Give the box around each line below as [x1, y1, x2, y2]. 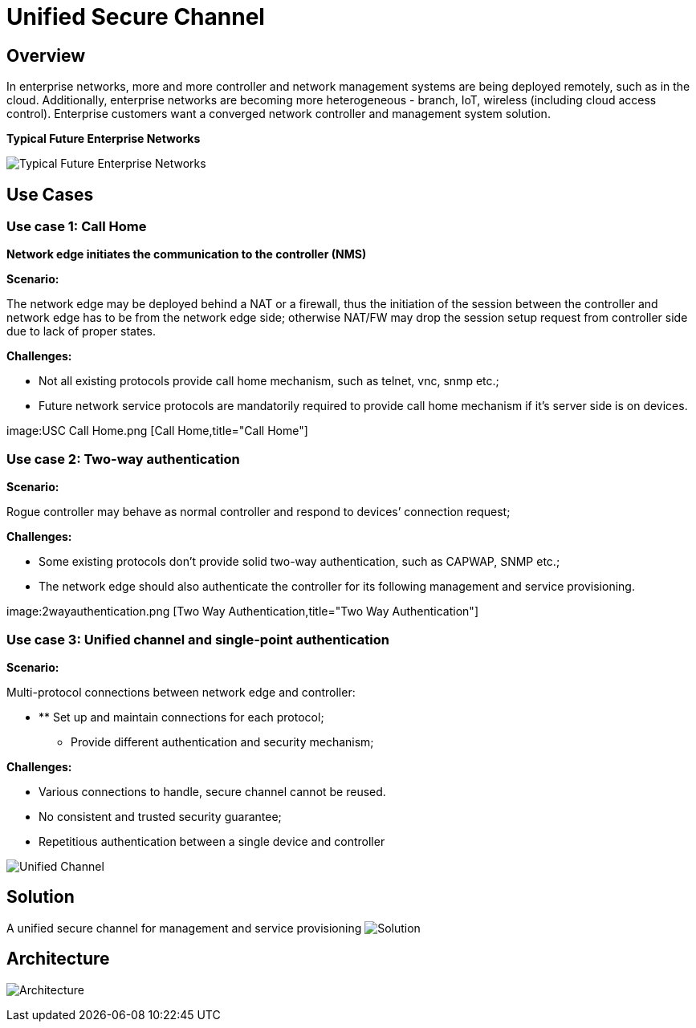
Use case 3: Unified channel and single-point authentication [6, 631, 389, 648]
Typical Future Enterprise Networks [6, 132, 201, 146]
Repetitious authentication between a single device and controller [39, 834, 385, 848]
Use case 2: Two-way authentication [6, 450, 240, 467]
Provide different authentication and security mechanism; [71, 734, 374, 749]
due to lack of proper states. [6, 324, 156, 339]
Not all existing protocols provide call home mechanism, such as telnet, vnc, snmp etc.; [39, 374, 499, 388]
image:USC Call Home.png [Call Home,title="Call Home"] [6, 424, 308, 438]
